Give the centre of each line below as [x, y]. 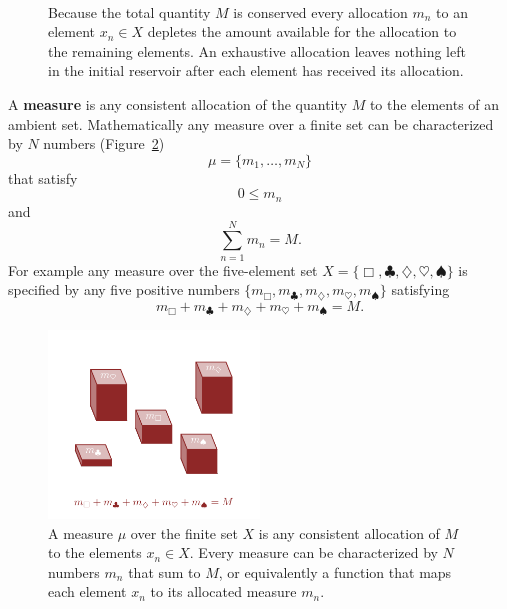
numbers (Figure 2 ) [104, 143]
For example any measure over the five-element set [163, 269]
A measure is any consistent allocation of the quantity [177, 103]
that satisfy [43, 177]
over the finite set [184, 532]
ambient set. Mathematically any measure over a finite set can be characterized [251, 123]
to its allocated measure [223, 591]
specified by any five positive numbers [124, 289]
